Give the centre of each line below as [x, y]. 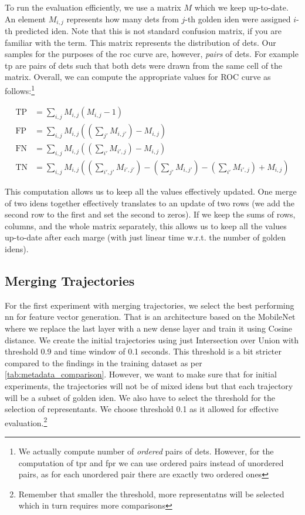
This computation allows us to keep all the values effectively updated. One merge [151, 191]
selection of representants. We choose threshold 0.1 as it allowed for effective [142, 409]
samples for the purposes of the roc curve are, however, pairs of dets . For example [152, 54]
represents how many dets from [123, 19]
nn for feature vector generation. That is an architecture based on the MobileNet [150, 317]
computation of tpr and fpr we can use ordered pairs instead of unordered [151, 462]
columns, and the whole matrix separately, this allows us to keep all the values [146, 225]
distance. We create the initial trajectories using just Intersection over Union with [152, 340]
